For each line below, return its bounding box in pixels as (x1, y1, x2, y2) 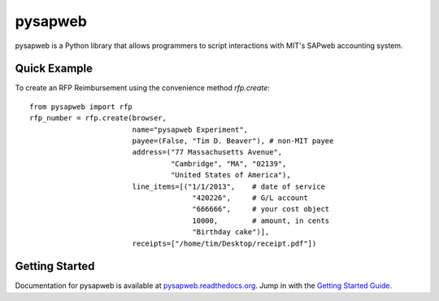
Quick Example (15, 62, 93, 76)
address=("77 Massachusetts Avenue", (132, 147, 283, 157)
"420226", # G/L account (192, 193, 308, 203)
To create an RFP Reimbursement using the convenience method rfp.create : (15, 83, 270, 93)
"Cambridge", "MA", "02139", (171, 159, 287, 168)
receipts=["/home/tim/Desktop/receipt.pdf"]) (132, 238, 317, 248)
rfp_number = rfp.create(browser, (29, 114, 167, 123)
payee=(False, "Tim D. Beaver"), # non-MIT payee (132, 137, 334, 146)
